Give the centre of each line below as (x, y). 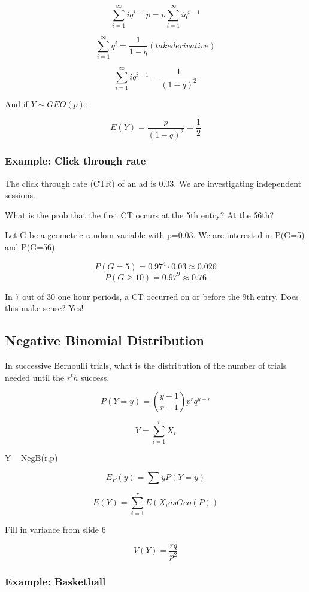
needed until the (35, 377)
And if (16, 104)
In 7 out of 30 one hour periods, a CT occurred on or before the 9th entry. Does (152, 296)
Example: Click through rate (75, 161)
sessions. (20, 195)
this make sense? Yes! (44, 308)
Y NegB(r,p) (31, 458)
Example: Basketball (55, 581)
